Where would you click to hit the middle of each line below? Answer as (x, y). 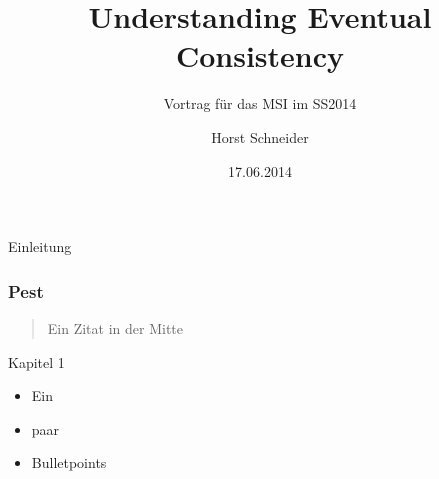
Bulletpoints (69, 462)
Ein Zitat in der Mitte (115, 327)
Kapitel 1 (36, 361)
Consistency (260, 55)
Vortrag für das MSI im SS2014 (260, 103)
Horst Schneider (260, 136)
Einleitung (40, 246)
